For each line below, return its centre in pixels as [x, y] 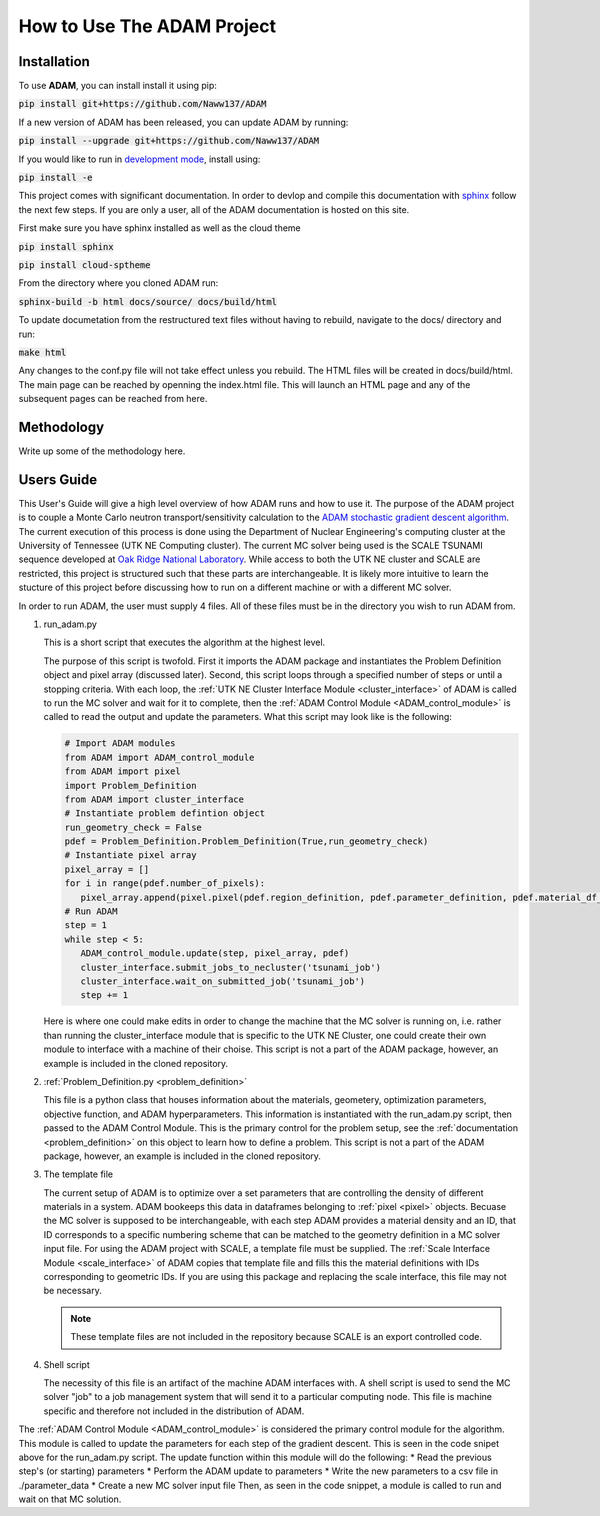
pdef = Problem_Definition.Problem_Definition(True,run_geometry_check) [246, 841]
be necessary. [72, 1291]
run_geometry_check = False [133, 827]
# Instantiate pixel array [130, 855]
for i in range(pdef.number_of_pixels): [164, 883]
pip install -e [56, 178]
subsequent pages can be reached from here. [113, 399]
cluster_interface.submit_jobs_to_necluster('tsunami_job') [231, 967]
